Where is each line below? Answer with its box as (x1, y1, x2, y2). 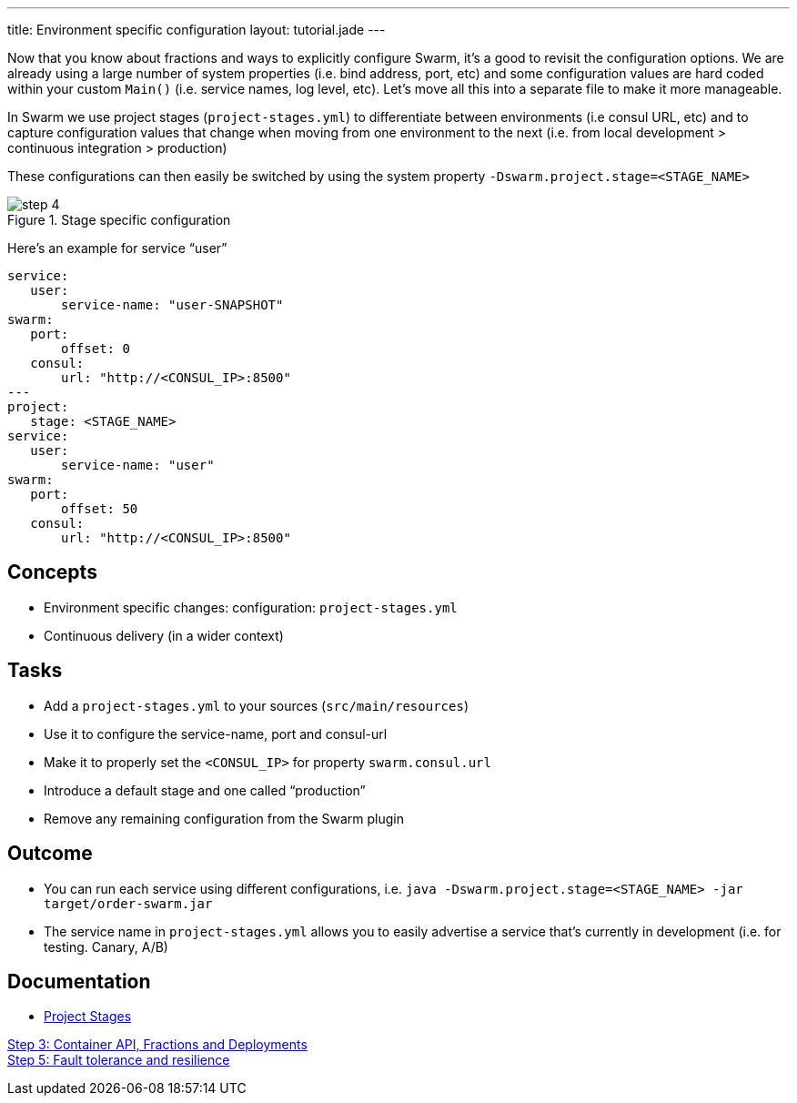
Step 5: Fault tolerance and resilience (7, 1052, 230, 1068)
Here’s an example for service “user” (7, 240, 227, 256)
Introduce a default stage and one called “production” (44, 782, 366, 798)
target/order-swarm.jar (44, 896, 213, 911)
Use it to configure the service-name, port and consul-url (44, 725, 388, 742)
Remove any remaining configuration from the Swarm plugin (44, 810, 405, 826)
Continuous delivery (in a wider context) (44, 627, 284, 643)
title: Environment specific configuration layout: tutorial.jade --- (7, 22, 386, 37)
